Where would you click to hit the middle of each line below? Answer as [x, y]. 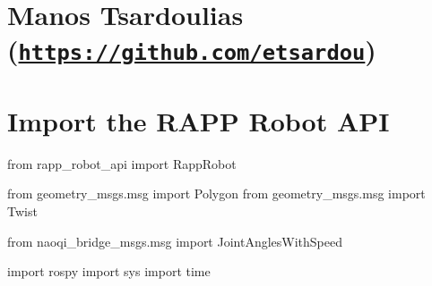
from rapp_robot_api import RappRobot [122, 163]
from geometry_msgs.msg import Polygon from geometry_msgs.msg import [216, 193]
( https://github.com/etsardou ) [192, 50]
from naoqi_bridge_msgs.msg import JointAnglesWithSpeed [175, 241]
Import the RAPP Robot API [199, 120]
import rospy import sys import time [109, 271]
